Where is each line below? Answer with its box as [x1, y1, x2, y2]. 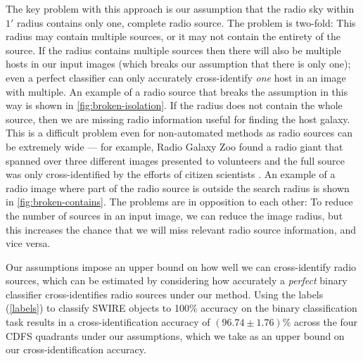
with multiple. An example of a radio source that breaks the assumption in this [6, 84, 348, 99]
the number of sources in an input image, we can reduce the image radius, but [6, 208, 343, 222]
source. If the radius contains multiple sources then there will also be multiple [6, 42, 341, 57]
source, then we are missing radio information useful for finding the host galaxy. [6, 111, 350, 126]
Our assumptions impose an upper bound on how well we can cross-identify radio [6, 259, 357, 274]
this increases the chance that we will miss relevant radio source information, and [6, 222, 357, 236]
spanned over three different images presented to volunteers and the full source [6, 153, 345, 167]
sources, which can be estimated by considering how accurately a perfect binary [6, 273, 348, 288]
